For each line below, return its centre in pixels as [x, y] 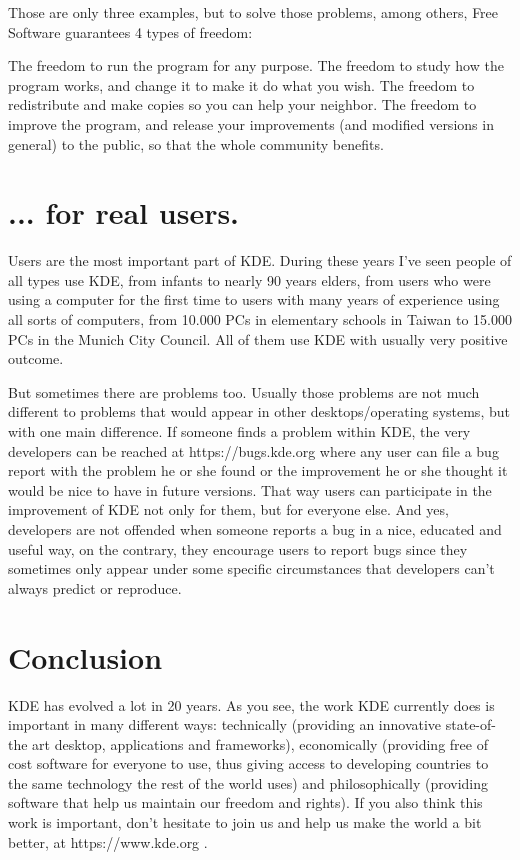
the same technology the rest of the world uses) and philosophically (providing [248, 782]
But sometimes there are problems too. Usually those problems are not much [244, 391]
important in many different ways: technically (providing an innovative [225, 724]
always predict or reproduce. [95, 587]
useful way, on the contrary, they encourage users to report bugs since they [238, 548]
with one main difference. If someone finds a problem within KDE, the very [239, 431]
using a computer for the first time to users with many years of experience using [254, 299]
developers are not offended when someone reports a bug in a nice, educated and [255, 529]
